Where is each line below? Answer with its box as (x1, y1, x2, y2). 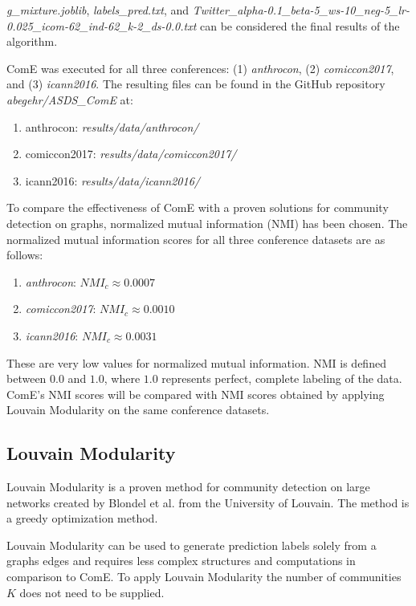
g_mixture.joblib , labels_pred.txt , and (6, 2, 190, 18)
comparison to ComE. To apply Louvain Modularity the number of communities (6, 568, 402, 585)
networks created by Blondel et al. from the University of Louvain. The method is (6, 494, 410, 510)
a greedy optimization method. (6, 510, 158, 527)
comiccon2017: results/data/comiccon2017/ (25, 145, 237, 162)
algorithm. (6, 33, 58, 50)
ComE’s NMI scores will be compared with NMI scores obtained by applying (6, 385, 385, 402)
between (6, 370, 47, 387)
